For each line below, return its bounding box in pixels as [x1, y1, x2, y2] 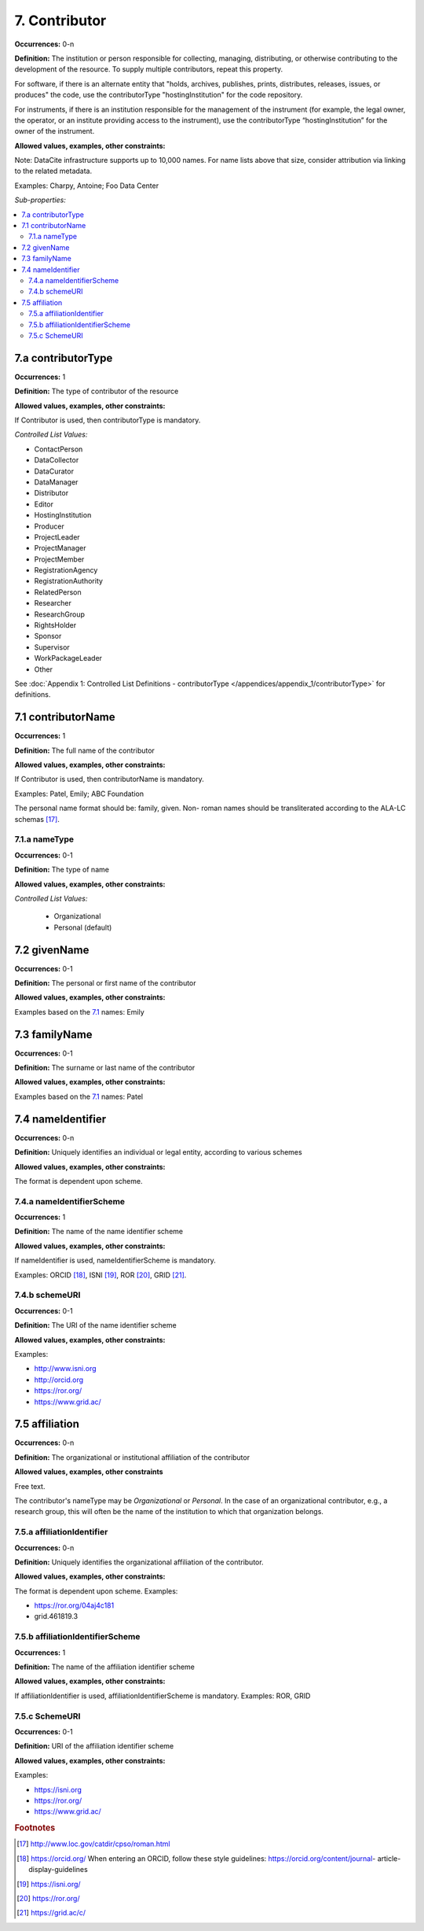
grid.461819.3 [34, 1612, 79, 1621]
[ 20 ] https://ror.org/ [16, 1893, 80, 1903]
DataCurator [34, 466, 75, 476]
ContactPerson [34, 444, 83, 454]
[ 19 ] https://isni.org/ [16, 1879, 82, 1889]
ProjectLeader [34, 532, 80, 542]
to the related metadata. [14, 166, 93, 176]
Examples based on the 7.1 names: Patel [14, 1092, 144, 1101]
